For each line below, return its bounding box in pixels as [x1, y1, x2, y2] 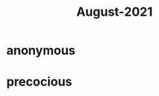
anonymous [6, 43, 76, 58]
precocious [6, 74, 73, 90]
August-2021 [76, 4, 153, 20]
